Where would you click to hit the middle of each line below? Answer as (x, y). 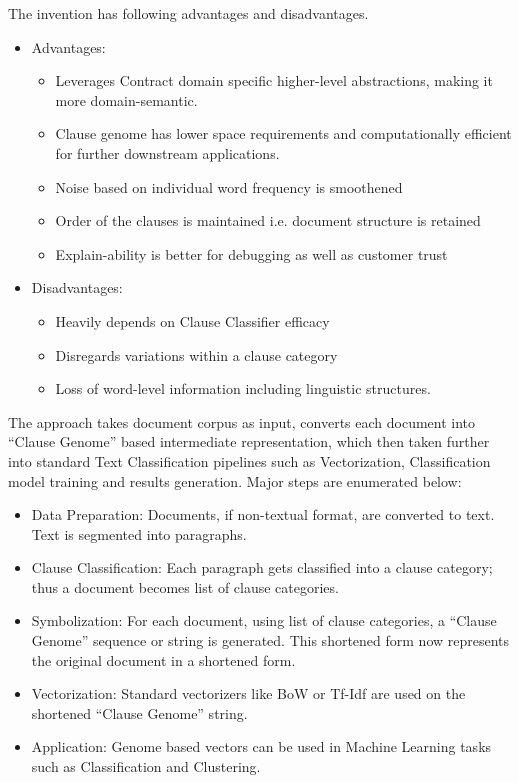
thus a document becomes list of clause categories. (185, 586)
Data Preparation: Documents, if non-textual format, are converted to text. (263, 514)
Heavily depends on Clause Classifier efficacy (192, 320)
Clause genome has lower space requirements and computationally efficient (283, 133)
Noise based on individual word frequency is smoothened (229, 186)
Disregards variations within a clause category (196, 354)
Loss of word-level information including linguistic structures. (243, 388)
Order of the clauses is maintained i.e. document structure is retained (268, 220)
